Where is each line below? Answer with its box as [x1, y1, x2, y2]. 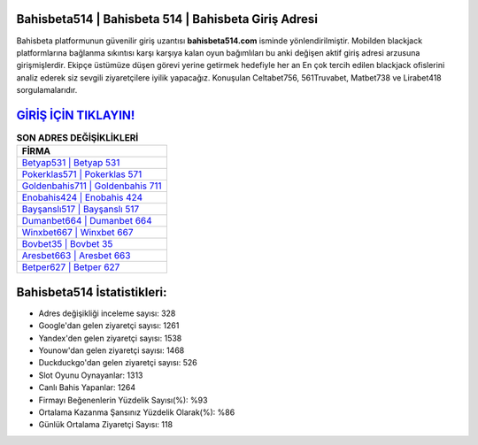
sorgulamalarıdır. [16, 85, 78, 96]
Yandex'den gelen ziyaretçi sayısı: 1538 [38, 333, 182, 343]
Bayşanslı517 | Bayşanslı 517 [21, 203, 140, 216]
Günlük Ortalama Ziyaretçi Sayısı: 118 [38, 419, 173, 430]
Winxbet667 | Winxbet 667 [21, 226, 134, 239]
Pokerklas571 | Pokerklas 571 [21, 168, 143, 180]
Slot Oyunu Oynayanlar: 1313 [38, 370, 143, 380]
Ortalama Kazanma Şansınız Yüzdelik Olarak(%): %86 [38, 407, 235, 418]
